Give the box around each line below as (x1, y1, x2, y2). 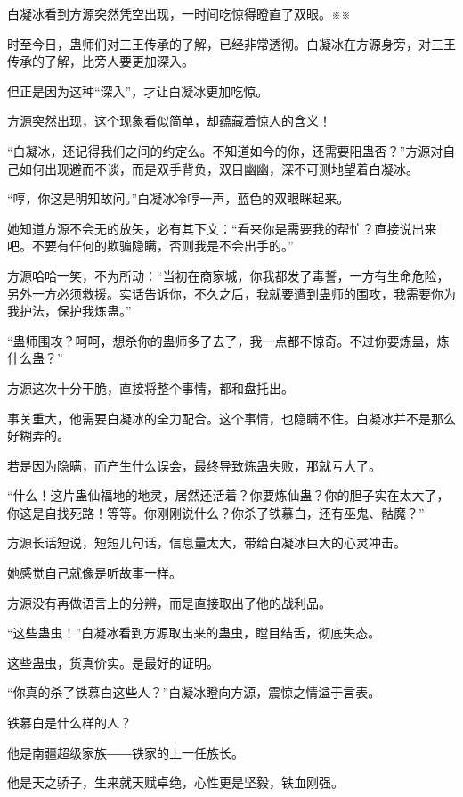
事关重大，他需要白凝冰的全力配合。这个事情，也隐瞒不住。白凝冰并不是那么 (7, 408, 456, 427)
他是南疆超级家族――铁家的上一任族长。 (7, 743, 244, 761)
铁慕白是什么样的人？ (7, 713, 132, 732)
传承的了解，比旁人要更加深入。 (7, 52, 194, 70)
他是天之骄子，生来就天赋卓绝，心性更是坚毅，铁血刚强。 (7, 773, 344, 792)
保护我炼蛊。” (56, 301, 132, 320)
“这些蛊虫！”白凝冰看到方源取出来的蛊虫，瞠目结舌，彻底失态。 (7, 623, 381, 642)
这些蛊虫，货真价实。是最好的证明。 (7, 653, 219, 671)
